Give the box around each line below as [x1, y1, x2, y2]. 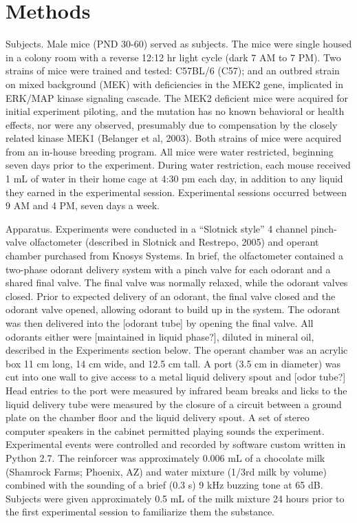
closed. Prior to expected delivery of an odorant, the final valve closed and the [6, 288, 336, 303]
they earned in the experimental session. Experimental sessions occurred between [6, 184, 347, 199]
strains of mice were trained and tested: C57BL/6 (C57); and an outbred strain [6, 63, 340, 78]
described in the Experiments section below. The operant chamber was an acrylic [6, 343, 348, 357]
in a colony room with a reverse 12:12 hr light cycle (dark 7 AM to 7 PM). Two [6, 50, 341, 64]
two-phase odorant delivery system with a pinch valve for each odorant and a [6, 261, 331, 276]
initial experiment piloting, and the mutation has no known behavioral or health [6, 104, 345, 118]
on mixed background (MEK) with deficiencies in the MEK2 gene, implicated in [6, 76, 343, 91]
